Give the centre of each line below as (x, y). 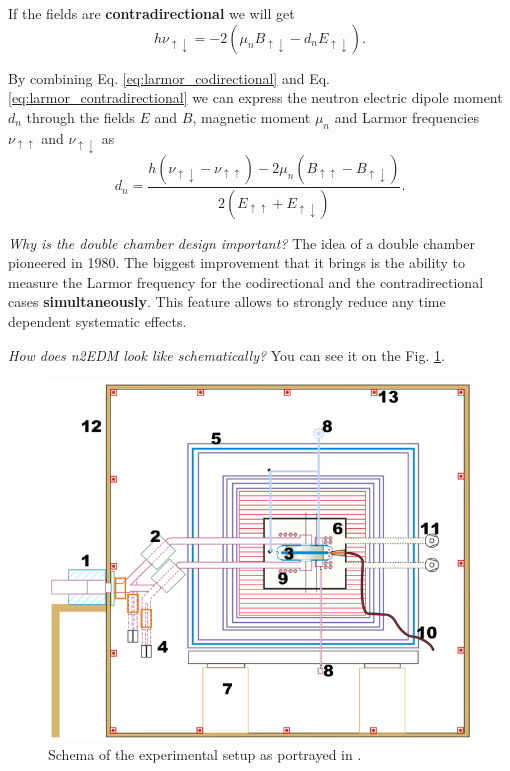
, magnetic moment (251, 116)
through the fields (80, 116)
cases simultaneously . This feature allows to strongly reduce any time (227, 301)
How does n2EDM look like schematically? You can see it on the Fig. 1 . (226, 354)
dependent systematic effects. (97, 321)
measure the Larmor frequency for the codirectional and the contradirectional (246, 281)
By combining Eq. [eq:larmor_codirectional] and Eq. (169, 77)
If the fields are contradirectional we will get (151, 13)
